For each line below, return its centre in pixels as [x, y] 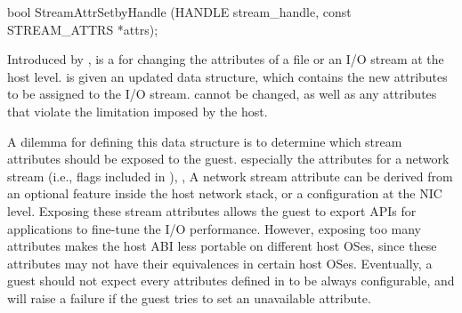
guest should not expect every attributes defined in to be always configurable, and [231, 281]
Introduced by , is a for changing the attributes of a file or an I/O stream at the [226, 59]
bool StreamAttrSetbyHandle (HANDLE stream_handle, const [179, 12]
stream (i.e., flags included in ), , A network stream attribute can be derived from [230, 176]
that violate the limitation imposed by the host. [138, 111]
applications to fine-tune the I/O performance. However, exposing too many [214, 228]
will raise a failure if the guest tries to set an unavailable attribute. [189, 297]
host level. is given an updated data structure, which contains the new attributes [227, 76]
